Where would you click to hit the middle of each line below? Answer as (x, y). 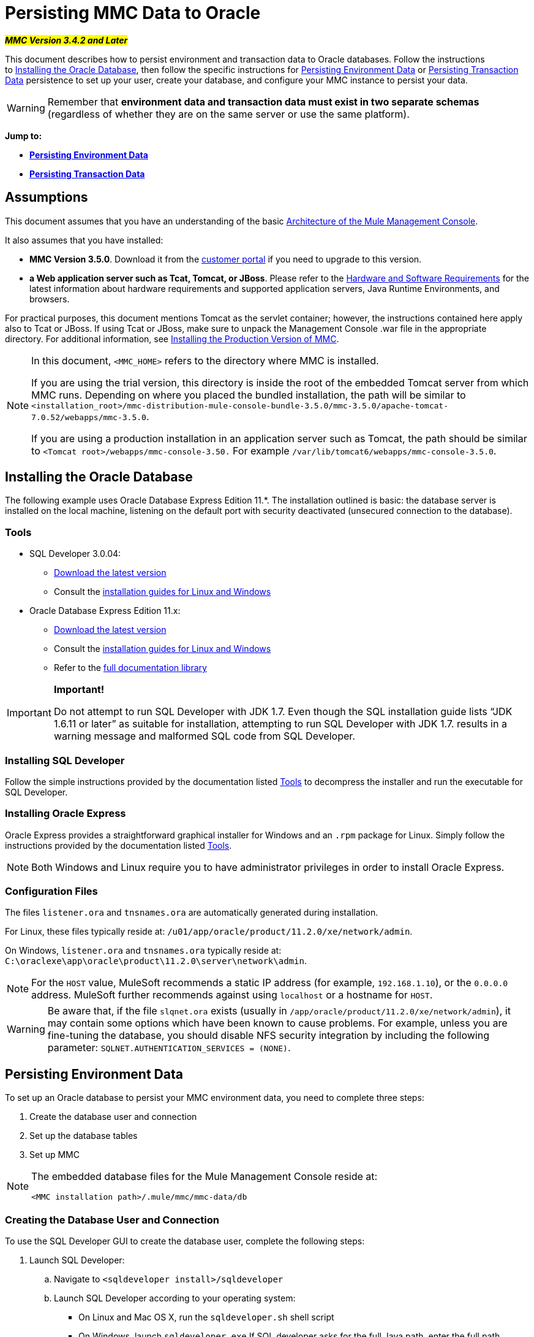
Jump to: (24, 136)
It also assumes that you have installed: (84, 240)
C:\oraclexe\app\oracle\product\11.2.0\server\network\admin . (156, 961)
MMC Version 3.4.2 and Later (66, 40)
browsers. (50, 299)
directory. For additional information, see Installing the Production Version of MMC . (172, 339)
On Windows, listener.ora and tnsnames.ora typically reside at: (143, 951)
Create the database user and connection (113, 1117)
